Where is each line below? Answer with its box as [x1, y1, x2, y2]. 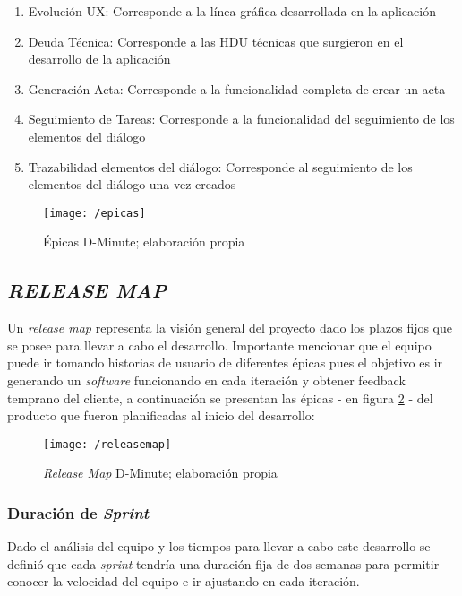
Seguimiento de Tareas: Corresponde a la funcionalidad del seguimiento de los [28, 109, 455, 128]
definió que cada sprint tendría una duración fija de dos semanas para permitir [7, 554, 440, 573]
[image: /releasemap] [43, 437, 172, 451]
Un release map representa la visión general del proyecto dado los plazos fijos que [7, 318, 453, 337]
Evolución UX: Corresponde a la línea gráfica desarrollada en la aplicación [28, 2, 436, 20]
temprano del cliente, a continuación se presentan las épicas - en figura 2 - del [7, 388, 433, 407]
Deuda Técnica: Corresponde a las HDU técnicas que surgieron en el [28, 31, 404, 50]
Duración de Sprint [7, 501, 150, 523]
